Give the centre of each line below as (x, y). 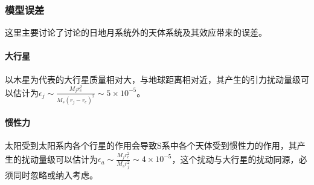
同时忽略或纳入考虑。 (55, 175)
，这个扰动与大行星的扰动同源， (235, 159)
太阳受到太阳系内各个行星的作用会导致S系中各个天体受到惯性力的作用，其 (151, 145)
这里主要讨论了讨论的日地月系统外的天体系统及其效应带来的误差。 (136, 32)
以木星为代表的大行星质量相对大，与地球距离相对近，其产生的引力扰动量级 (153, 79)
